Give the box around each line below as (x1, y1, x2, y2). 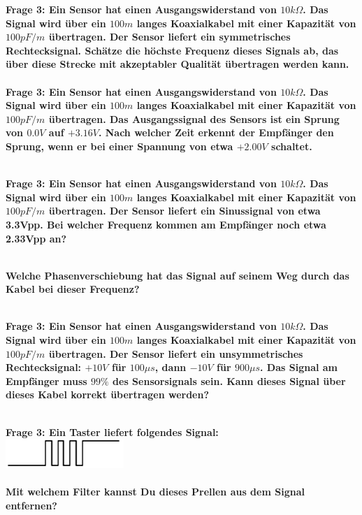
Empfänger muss (6, 373, 87, 388)
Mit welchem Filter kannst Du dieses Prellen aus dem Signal (6, 484, 305, 499)
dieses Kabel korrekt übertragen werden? (6, 387, 210, 402)
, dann (154, 360, 187, 375)
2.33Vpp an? (6, 231, 67, 245)
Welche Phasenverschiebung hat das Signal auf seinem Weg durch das (6, 268, 349, 282)
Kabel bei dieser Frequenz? (6, 282, 140, 296)
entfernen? (6, 498, 57, 512)
